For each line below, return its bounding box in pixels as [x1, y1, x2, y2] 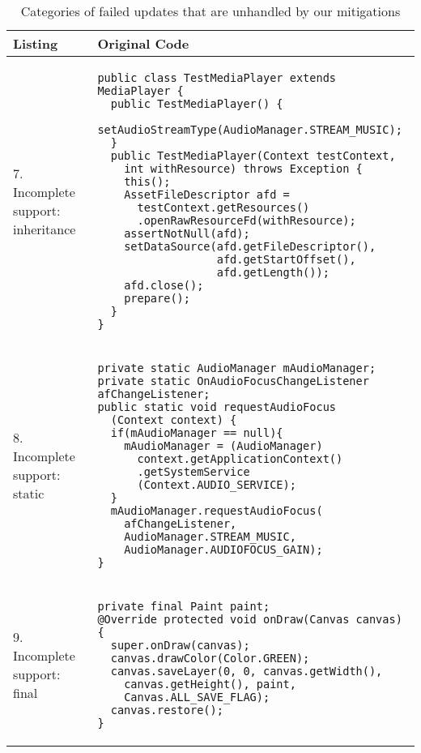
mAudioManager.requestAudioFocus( [110, 504, 323, 517]
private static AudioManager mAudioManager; [97, 362, 376, 374]
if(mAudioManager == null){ [110, 426, 283, 439]
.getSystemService [137, 465, 250, 478]
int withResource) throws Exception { [124, 162, 363, 175]
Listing [13, 34, 58, 53]
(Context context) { [110, 413, 237, 426]
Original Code [97, 34, 189, 53]
